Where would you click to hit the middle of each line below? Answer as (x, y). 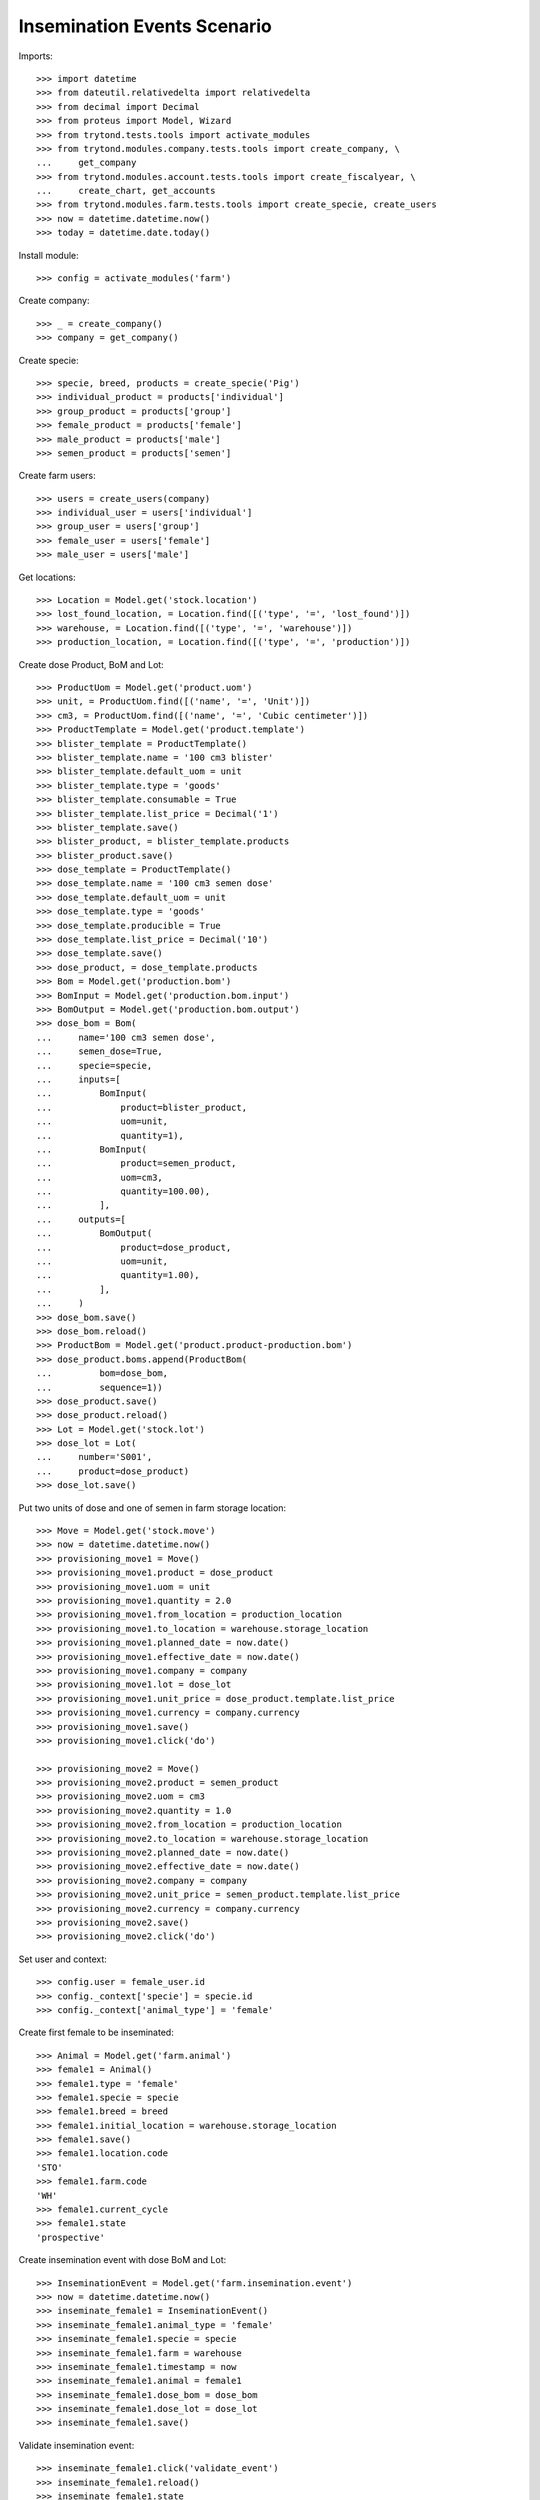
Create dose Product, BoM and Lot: (91, 664)
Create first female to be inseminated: (96, 2032)
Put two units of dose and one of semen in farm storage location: (152, 1507)
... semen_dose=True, (100, 1051)
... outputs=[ (81, 1219)
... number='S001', (94, 1457)
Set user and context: (62, 1959)
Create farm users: (57, 476)
